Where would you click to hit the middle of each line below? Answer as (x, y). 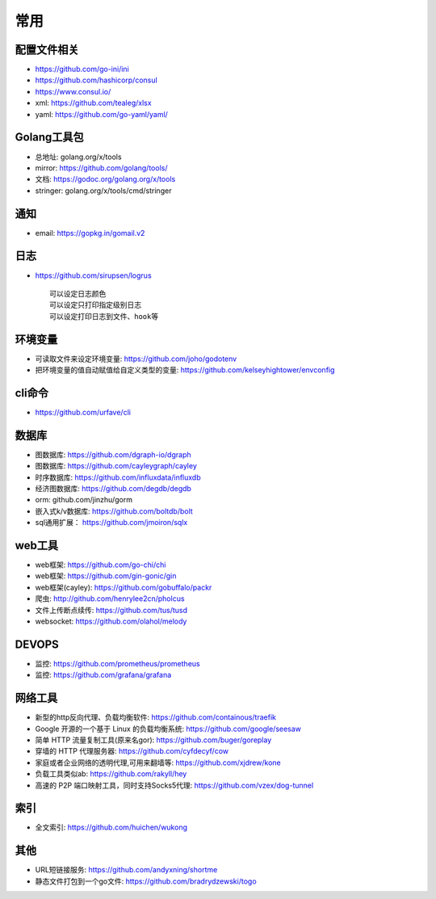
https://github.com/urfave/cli (83, 412)
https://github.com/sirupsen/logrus (94, 275)
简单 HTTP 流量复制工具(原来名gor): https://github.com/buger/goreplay (153, 740)
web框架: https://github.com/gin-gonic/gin (106, 576)
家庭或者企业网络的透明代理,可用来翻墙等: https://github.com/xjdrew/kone (158, 762)
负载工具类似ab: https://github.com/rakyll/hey (111, 774)
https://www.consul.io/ (73, 91)
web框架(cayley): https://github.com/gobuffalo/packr (124, 587)
